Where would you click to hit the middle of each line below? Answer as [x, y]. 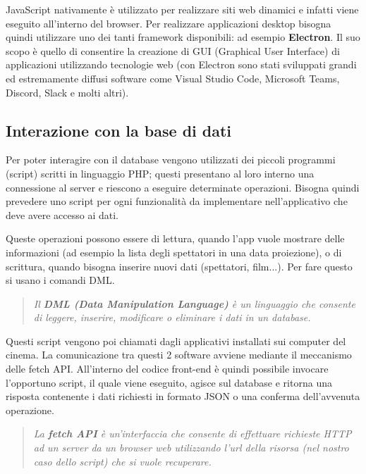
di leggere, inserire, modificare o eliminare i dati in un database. [172, 317]
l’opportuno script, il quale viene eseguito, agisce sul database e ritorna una [169, 382]
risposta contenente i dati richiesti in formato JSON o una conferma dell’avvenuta [183, 396]
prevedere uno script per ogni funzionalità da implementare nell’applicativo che [177, 201]
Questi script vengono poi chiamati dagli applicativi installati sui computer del [176, 341]
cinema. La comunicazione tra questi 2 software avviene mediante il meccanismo [179, 355]
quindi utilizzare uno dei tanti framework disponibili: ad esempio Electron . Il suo [183, 37]
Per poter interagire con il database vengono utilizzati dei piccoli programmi [171, 160]
